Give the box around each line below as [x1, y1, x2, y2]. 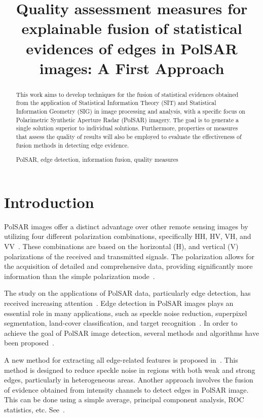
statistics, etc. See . [4, 404, 65, 414]
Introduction [4, 191, 94, 212]
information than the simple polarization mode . [4, 270, 155, 281]
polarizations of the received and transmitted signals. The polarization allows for [4, 251, 255, 261]
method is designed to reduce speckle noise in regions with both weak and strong [4, 364, 255, 375]
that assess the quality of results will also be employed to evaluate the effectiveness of [16, 132, 242, 141]
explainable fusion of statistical [21, 18, 242, 39]
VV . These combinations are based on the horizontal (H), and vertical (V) [4, 241, 239, 251]
